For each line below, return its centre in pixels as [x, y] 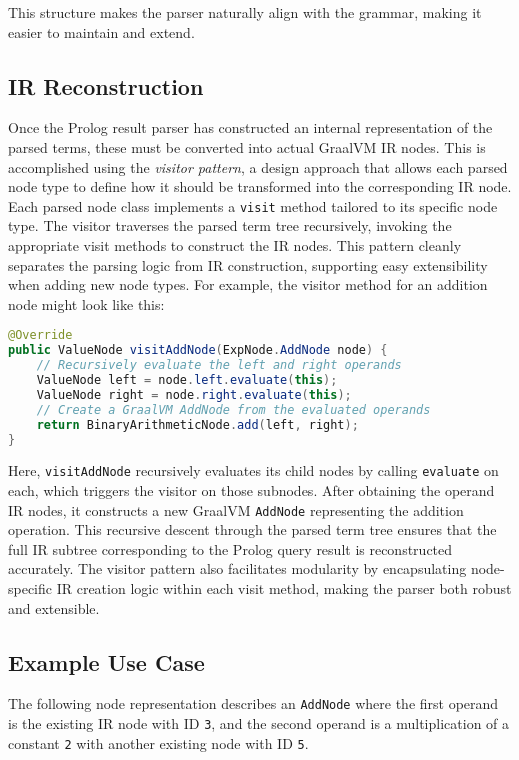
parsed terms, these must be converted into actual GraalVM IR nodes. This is [247, 146]
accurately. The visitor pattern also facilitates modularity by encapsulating [237, 568]
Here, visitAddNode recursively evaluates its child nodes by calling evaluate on [253, 470]
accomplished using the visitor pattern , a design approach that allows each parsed [258, 166]
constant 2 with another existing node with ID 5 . [158, 742]
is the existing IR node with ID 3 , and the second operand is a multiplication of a [259, 723]
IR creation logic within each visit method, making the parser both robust [284, 588]
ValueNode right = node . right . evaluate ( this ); [194, 394]
